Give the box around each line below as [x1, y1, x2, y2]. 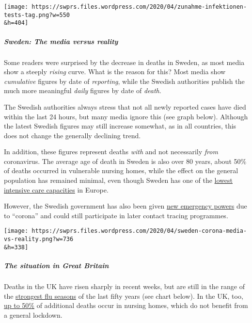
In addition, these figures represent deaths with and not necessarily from [4, 146, 218, 157]
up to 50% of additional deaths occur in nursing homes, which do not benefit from [4, 300, 248, 310]
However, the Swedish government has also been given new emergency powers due [4, 201, 247, 211]
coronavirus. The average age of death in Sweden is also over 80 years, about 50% [4, 156, 247, 166]
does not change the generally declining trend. [4, 130, 141, 140]
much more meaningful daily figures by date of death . [4, 85, 161, 96]
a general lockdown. [4, 309, 63, 320]
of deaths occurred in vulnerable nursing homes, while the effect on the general [4, 165, 238, 176]
